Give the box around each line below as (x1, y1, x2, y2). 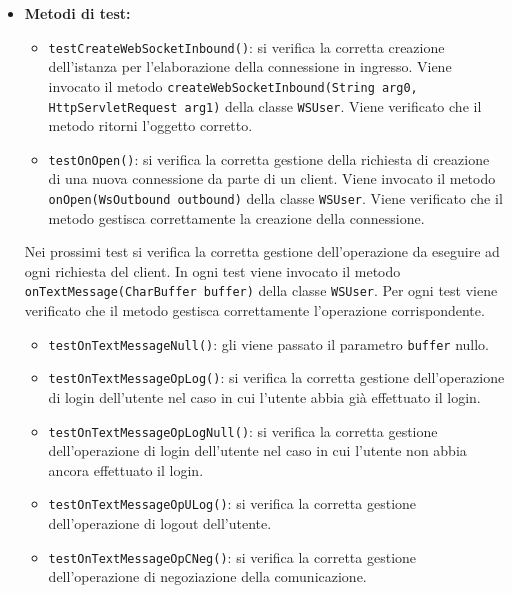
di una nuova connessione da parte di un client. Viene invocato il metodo (48, 168, 496, 189)
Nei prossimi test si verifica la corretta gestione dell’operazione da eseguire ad (24, 241, 500, 262)
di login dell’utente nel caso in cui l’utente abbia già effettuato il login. (48, 387, 481, 407)
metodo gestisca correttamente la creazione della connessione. (48, 207, 425, 228)
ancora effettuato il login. (48, 459, 204, 480)
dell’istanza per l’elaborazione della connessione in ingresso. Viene (48, 56, 452, 77)
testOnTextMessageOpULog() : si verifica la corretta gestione (48, 493, 417, 514)
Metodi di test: (24, 3, 131, 23)
